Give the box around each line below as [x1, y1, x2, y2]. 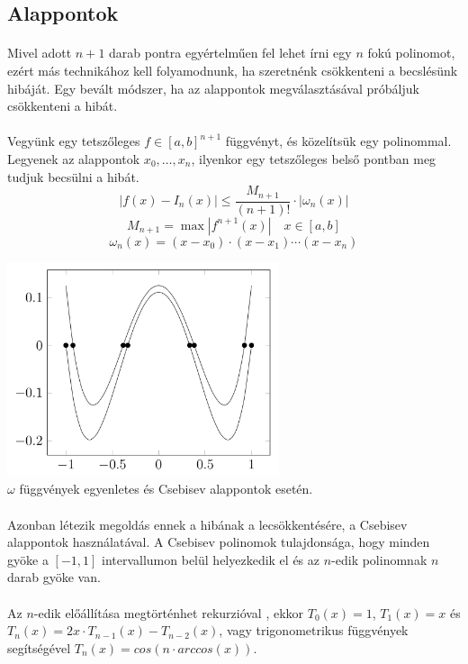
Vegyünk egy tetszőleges [7, 132, 140, 150]
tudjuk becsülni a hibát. [7, 167, 139, 186]
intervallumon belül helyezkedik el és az [102, 550, 319, 568]
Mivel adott [7, 43, 72, 62]
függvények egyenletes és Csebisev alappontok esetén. [19, 479, 313, 498]
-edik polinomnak [331, 550, 427, 568]
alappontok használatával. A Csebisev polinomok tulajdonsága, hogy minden [7, 532, 430, 551]
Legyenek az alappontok [7, 149, 140, 168]
